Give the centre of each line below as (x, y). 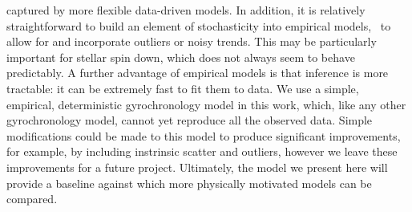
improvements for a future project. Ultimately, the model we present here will (197, 167)
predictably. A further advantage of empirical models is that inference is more (198, 73)
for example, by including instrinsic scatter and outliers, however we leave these (202, 151)
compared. (32, 199)
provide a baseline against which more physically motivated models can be (189, 183)
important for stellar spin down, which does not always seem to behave (181, 57)
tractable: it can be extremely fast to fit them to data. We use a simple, (183, 88)
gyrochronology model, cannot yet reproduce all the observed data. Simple (190, 120)
